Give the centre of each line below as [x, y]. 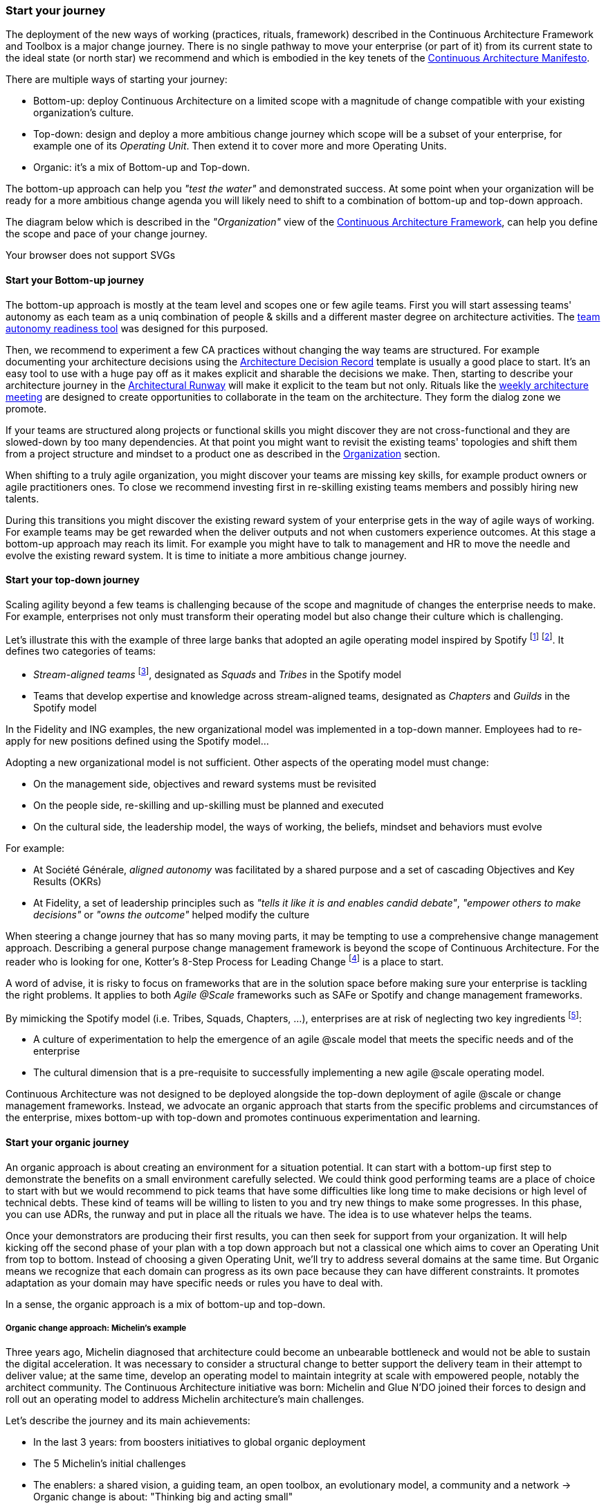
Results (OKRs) [67, 882]
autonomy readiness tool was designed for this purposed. [137, 328]
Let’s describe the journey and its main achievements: [128, 1421]
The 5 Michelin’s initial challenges [110, 1464]
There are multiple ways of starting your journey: [117, 80]
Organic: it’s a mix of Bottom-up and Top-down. [142, 167]
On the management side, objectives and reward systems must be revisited [205, 784]
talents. [22, 498]
